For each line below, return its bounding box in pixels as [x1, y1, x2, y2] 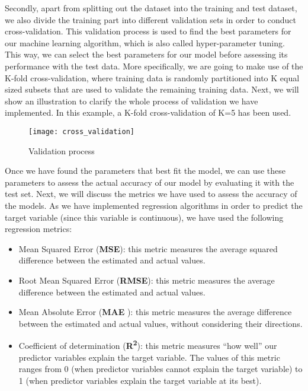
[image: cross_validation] [28, 127, 134, 136]
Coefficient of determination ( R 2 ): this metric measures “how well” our [18, 338, 277, 351]
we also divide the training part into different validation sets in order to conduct [5, 13, 297, 26]
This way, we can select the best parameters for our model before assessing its [5, 48, 288, 61]
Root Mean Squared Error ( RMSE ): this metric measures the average [18, 274, 275, 286]
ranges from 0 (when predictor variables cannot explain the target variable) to [18, 363, 303, 375]
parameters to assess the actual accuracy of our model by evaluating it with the [5, 176, 294, 188]
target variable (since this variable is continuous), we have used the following [5, 211, 284, 223]
